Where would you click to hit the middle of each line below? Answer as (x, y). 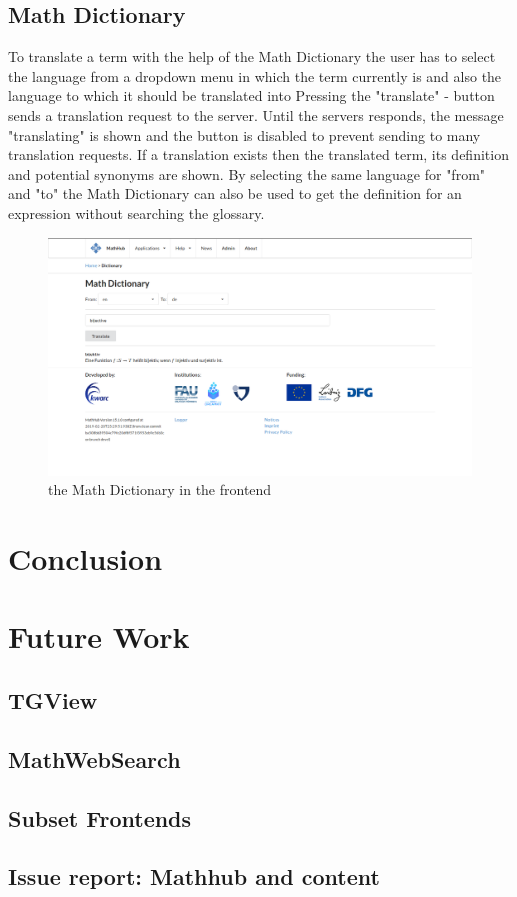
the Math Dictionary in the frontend (160, 489)
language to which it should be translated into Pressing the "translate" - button (251, 95)
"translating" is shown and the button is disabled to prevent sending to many (244, 134)
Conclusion (85, 558)
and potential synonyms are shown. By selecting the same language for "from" (247, 173)
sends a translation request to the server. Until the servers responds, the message (256, 114)
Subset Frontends (100, 817)
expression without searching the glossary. (136, 212)
